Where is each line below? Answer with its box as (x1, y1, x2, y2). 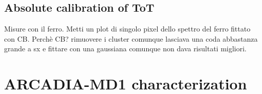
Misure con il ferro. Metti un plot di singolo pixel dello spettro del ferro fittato (4, 23, 251, 34)
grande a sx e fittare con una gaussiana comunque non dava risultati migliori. (4, 43, 247, 54)
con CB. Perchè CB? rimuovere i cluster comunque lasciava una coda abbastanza (4, 33, 258, 44)
